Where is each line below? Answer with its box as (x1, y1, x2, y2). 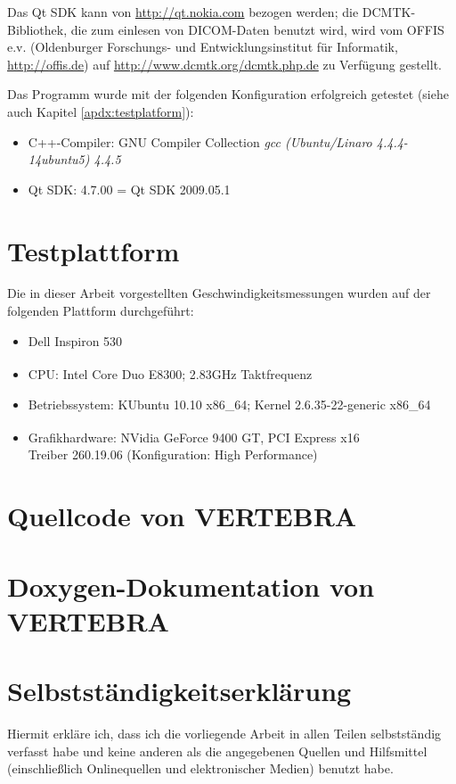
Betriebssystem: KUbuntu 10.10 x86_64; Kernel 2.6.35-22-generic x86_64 (28, 394, 431, 413)
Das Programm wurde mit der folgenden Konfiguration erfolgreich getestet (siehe (7, 85, 449, 103)
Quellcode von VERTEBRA (7, 498, 357, 534)
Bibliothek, (7, 20, 68, 38)
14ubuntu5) (28, 150, 90, 169)
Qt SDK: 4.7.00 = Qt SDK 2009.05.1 (28, 179, 231, 198)
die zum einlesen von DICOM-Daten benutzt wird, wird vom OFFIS (70, 20, 444, 38)
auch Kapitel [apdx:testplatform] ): (7, 102, 194, 120)
